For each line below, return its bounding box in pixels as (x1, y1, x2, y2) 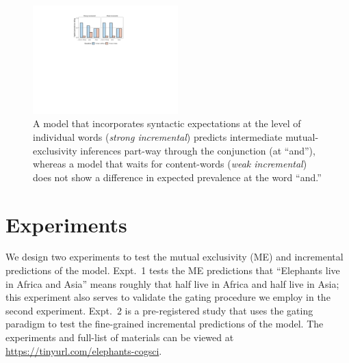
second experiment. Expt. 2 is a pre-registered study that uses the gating (5, 303, 313, 317)
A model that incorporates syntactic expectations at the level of (33, 116, 301, 131)
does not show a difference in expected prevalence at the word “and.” (33, 170, 322, 184)
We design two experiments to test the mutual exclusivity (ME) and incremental (5, 250, 344, 264)
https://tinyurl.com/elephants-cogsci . (5, 343, 162, 358)
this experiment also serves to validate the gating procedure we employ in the (5, 290, 331, 304)
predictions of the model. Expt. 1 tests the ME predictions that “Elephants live (5, 263, 340, 278)
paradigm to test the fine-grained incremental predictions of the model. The (5, 317, 324, 331)
